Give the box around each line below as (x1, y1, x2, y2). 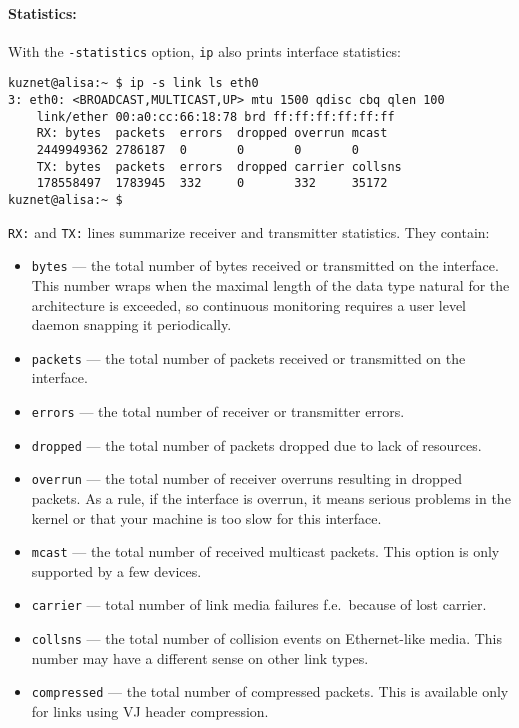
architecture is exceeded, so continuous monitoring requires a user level (31, 294, 466, 315)
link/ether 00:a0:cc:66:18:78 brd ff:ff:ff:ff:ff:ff (36, 109, 395, 124)
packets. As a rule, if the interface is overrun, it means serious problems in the (31, 488, 511, 509)
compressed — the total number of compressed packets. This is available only (31, 681, 509, 702)
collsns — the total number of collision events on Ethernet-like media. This (31, 628, 503, 649)
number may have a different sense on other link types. (31, 647, 369, 668)
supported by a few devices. (31, 560, 202, 581)
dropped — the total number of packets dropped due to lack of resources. (31, 434, 482, 455)
